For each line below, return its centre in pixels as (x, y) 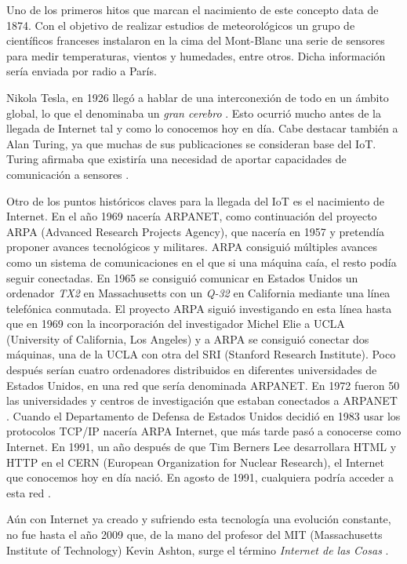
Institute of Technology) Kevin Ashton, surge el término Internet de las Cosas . (198, 549)
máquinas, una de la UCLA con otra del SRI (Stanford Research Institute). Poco (201, 354)
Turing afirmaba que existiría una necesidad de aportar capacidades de (176, 159)
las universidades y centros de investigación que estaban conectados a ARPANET (202, 400)
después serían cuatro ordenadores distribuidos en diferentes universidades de (192, 370)
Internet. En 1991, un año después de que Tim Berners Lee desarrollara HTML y (202, 447)
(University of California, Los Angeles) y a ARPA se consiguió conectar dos (188, 338)
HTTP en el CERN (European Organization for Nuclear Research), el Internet (195, 462)
